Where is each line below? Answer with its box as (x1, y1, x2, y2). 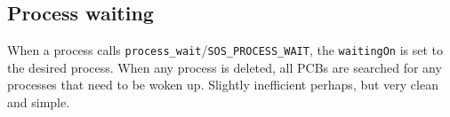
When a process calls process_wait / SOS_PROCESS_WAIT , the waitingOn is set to (7, 41, 444, 59)
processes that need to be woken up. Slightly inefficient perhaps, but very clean (7, 75, 438, 94)
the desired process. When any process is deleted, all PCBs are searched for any (7, 58, 442, 76)
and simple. (7, 93, 70, 112)
